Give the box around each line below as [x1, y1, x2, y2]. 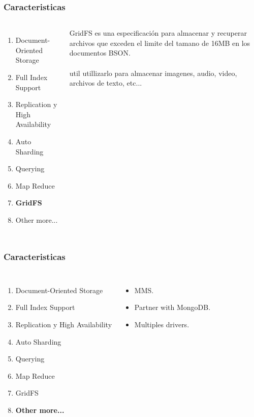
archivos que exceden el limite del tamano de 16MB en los [69, 37, 250, 48]
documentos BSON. [69, 47, 131, 58]
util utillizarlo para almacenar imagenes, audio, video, [69, 67, 237, 78]
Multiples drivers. [134, 319, 189, 329]
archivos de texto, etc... [69, 77, 142, 88]
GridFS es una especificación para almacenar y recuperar [69, 28, 247, 38]
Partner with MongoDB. [134, 302, 211, 312]
